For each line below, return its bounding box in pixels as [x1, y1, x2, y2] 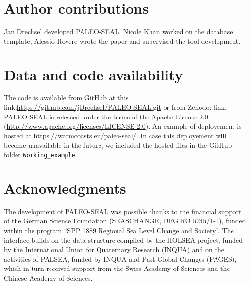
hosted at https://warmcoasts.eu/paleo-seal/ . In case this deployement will [4, 130, 227, 140]
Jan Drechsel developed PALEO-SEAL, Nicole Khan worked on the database [4, 26, 233, 36]
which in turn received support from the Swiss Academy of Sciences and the [4, 263, 230, 273]
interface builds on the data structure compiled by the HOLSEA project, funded [4, 235, 243, 245]
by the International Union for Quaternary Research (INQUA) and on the [4, 244, 224, 254]
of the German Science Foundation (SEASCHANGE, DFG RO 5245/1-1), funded [4, 216, 246, 226]
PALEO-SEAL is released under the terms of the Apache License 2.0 [4, 111, 208, 121]
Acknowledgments [4, 178, 126, 198]
